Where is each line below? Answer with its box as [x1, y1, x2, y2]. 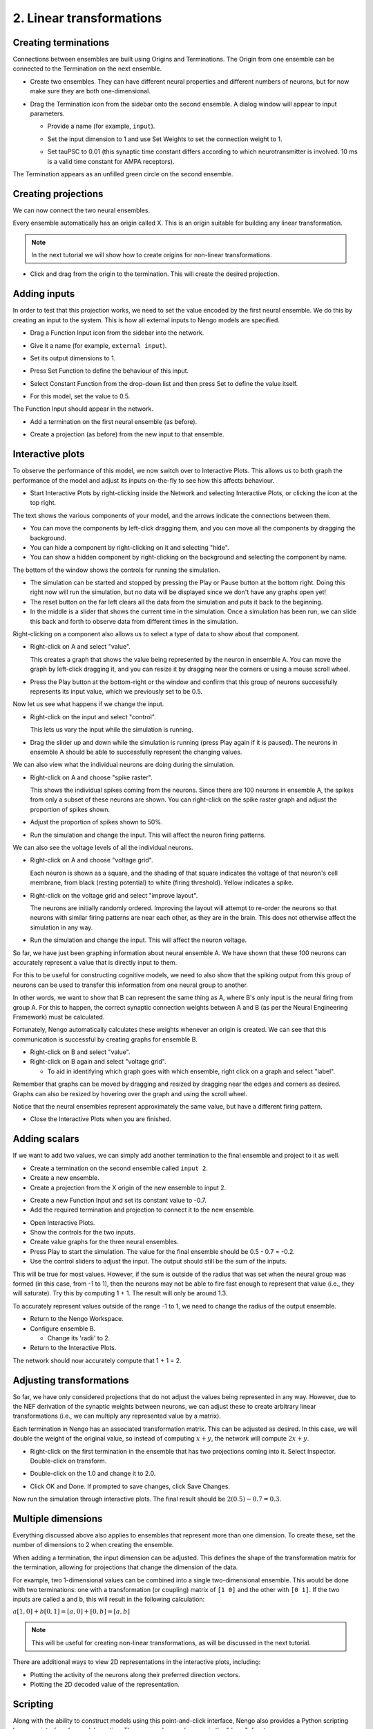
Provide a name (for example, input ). [47, 122, 155, 131]
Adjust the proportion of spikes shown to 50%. [30, 818, 163, 826]
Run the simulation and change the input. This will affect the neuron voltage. [30, 936, 247, 944]
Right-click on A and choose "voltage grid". [30, 856, 153, 864]
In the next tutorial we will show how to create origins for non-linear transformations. [31, 251, 272, 259]
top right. [30, 499, 57, 507]
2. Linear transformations [12, 10, 162, 26]
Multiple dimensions [12, 1513, 103, 1524]
